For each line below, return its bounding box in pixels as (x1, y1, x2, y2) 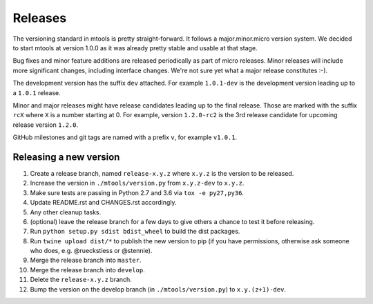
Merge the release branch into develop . (30, 265, 145, 274)
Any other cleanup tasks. (30, 207, 102, 216)
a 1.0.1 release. (12, 88, 61, 97)
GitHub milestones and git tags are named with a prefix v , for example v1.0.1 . (12, 133, 238, 141)
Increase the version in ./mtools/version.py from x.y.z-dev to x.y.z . (30, 179, 245, 188)
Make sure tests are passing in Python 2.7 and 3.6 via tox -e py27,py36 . (30, 188, 245, 196)
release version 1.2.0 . (12, 121, 79, 129)
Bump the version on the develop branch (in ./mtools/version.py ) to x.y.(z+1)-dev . (30, 285, 287, 293)
